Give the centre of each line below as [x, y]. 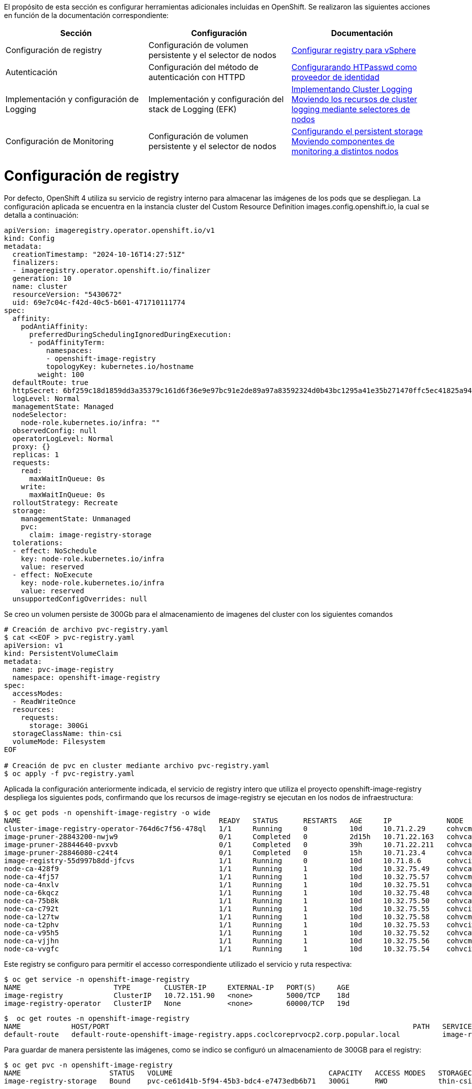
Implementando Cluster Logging [352, 89]
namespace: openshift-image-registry [86, 677]
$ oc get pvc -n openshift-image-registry [88, 1065]
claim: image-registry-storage [90, 534]
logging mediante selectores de [351, 109]
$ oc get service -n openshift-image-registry [97, 979]
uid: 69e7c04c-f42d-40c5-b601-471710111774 [99, 302]
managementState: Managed [63, 406]
